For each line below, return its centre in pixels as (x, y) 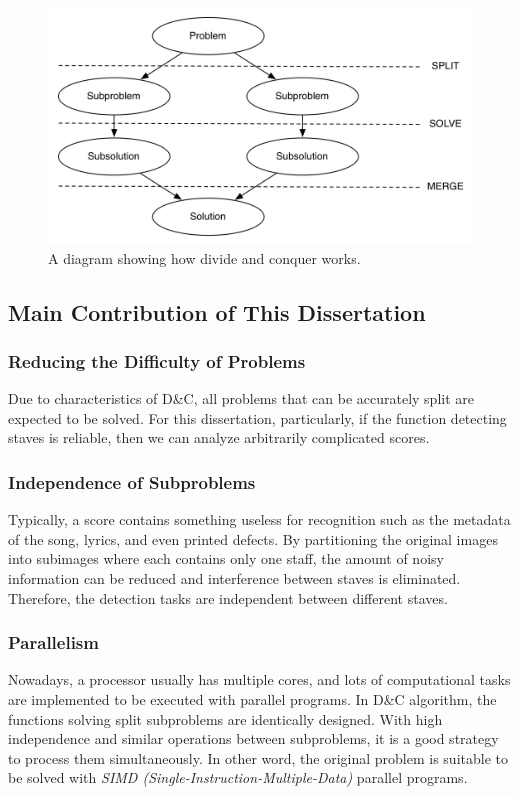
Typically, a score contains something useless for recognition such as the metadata (259, 519)
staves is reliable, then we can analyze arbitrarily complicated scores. (219, 437)
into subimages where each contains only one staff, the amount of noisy (226, 558)
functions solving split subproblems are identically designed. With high (225, 718)
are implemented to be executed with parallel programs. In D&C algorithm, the (252, 698)
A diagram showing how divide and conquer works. (204, 257)
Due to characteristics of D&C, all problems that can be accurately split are (241, 398)
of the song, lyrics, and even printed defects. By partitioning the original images (253, 538)
